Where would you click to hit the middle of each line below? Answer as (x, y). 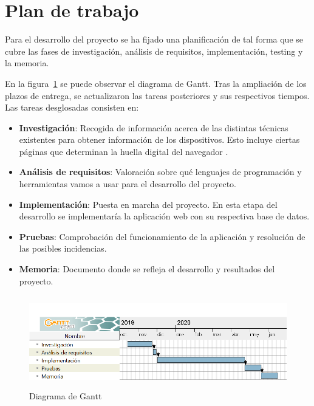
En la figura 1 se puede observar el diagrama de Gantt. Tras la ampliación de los (156, 83)
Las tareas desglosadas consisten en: (72, 107)
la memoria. (27, 63)
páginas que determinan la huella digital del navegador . (124, 151)
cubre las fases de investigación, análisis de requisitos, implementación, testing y (154, 51)
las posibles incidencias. (63, 248)
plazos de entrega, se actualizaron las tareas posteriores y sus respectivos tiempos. (157, 95)
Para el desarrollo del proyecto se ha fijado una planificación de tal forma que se (154, 39)
